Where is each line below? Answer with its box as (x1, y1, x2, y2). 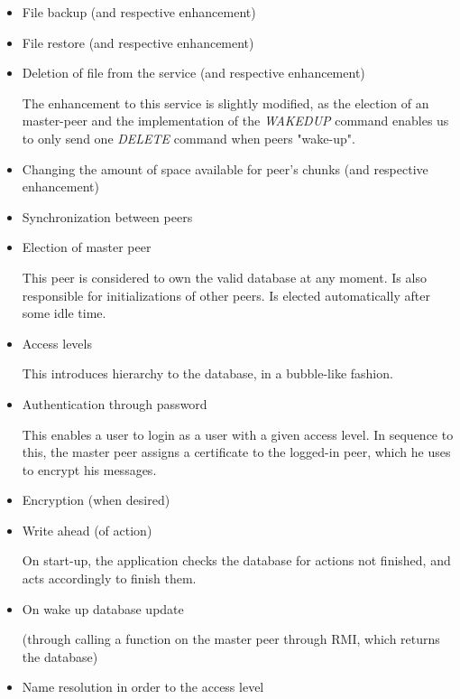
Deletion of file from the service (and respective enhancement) (22, 63, 365, 82)
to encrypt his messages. (22, 460, 157, 479)
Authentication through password (22, 394, 207, 413)
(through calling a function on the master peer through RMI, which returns (22, 629, 440, 648)
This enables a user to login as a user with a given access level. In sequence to (22, 424, 454, 443)
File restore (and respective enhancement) (22, 33, 254, 51)
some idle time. (22, 303, 106, 322)
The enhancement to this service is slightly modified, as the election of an (22, 93, 429, 112)
